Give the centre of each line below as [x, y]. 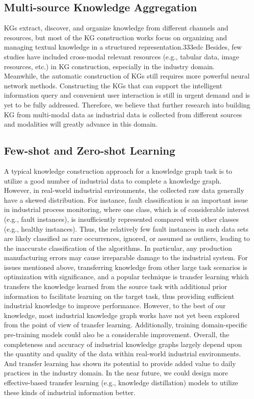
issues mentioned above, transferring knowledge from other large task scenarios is [126, 267]
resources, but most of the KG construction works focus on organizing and [115, 37]
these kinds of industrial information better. [70, 392]
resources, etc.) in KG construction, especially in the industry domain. [109, 66]
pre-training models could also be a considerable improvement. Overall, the [117, 334]
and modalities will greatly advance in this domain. [81, 124]
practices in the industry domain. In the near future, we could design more [116, 373]
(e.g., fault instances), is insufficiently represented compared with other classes [121, 219]
